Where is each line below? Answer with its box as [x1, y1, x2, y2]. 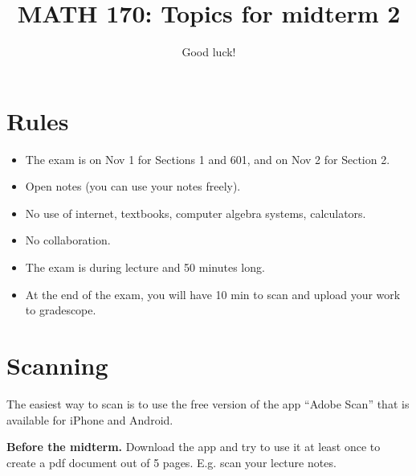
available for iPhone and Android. [6, 411, 173, 428]
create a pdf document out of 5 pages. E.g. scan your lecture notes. [6, 453, 336, 470]
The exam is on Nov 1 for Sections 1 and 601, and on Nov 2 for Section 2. [25, 150, 390, 167]
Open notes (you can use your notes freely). [25, 178, 241, 195]
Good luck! [181, 43, 236, 60]
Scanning [6, 349, 108, 381]
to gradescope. [25, 302, 96, 318]
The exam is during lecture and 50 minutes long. [25, 259, 265, 276]
